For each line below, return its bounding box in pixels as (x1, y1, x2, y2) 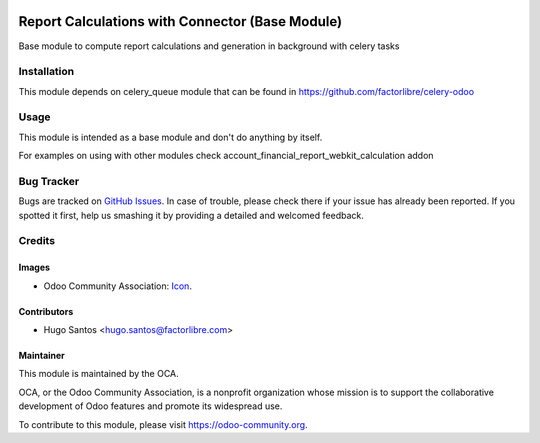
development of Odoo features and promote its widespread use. (18, 400, 283, 412)
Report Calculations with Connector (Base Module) (18, 13, 343, 30)
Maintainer (18, 350, 65, 362)
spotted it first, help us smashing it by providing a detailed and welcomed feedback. (18, 209, 364, 221)
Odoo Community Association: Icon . (43, 280, 192, 292)
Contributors (18, 305, 74, 317)
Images (18, 261, 50, 274)
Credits (18, 234, 55, 248)
